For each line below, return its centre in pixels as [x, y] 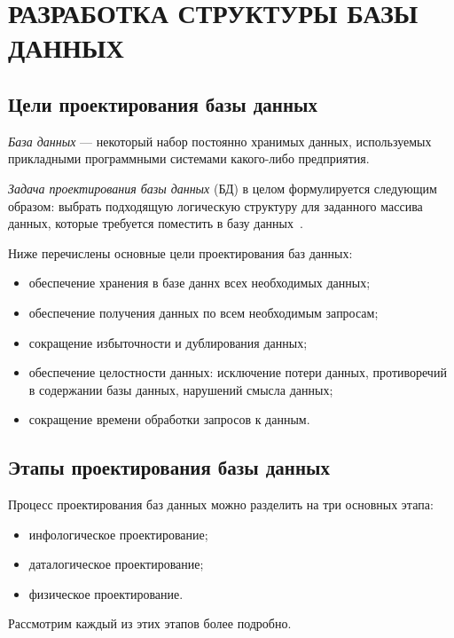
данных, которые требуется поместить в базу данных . [156, 223]
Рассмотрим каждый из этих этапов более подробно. [150, 623]
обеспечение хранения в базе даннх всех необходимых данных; [200, 283]
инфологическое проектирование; [118, 534]
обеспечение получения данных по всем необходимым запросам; [204, 312]
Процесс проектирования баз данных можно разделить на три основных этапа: [221, 504]
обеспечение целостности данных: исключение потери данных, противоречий [238, 372]
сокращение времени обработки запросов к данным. [169, 419]
